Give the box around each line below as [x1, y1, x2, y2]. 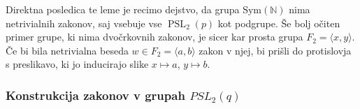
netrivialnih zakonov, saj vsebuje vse [6, 15, 162, 30]
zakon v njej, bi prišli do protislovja [199, 43, 352, 57]
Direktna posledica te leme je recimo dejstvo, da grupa [6, 2, 240, 16]
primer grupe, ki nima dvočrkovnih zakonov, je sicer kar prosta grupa [6, 29, 303, 44]
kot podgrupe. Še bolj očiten [217, 15, 340, 30]
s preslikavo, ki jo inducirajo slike [6, 57, 149, 71]
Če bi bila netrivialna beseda [6, 43, 129, 57]
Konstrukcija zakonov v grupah [6, 86, 185, 103]
